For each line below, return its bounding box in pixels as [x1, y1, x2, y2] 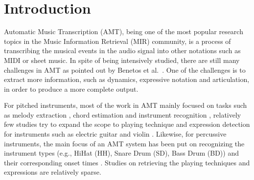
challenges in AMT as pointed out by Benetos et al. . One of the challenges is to [4, 64, 246, 75]
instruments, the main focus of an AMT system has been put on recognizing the [4, 138, 245, 148]
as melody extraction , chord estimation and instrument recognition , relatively [4, 109, 241, 120]
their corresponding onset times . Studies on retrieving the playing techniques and [4, 157, 250, 167]
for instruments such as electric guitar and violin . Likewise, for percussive [4, 129, 227, 139]
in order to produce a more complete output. [4, 83, 139, 94]
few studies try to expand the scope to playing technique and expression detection [4, 119, 250, 129]
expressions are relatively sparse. [4, 167, 101, 177]
